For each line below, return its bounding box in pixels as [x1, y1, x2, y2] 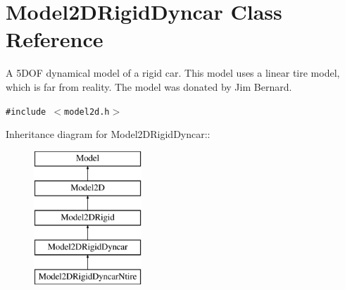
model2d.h [64, 106, 110, 117]
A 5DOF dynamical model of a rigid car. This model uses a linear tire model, [6, 65, 340, 80]
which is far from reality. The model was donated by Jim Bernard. [6, 79, 292, 94]
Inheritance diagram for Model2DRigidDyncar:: [6, 127, 211, 141]
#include [6, 106, 46, 117]
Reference [6, 25, 103, 53]
